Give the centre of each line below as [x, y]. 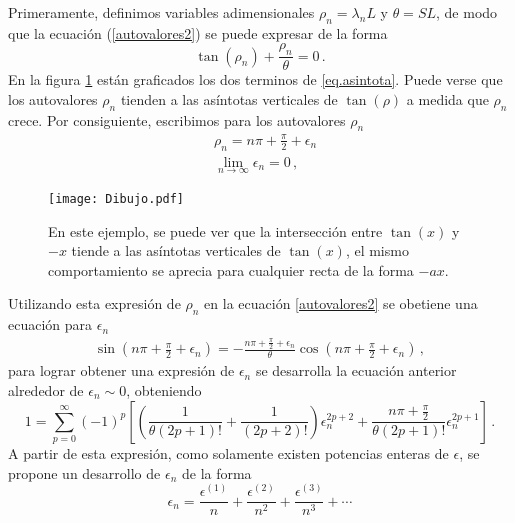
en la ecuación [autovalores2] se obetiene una [341, 303]
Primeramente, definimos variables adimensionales [161, 12]
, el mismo [377, 250]
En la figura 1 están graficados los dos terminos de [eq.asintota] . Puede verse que [255, 79]
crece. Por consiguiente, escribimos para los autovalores [177, 119]
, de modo [467, 12]
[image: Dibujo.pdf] [116, 199]
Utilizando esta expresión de [94, 303]
